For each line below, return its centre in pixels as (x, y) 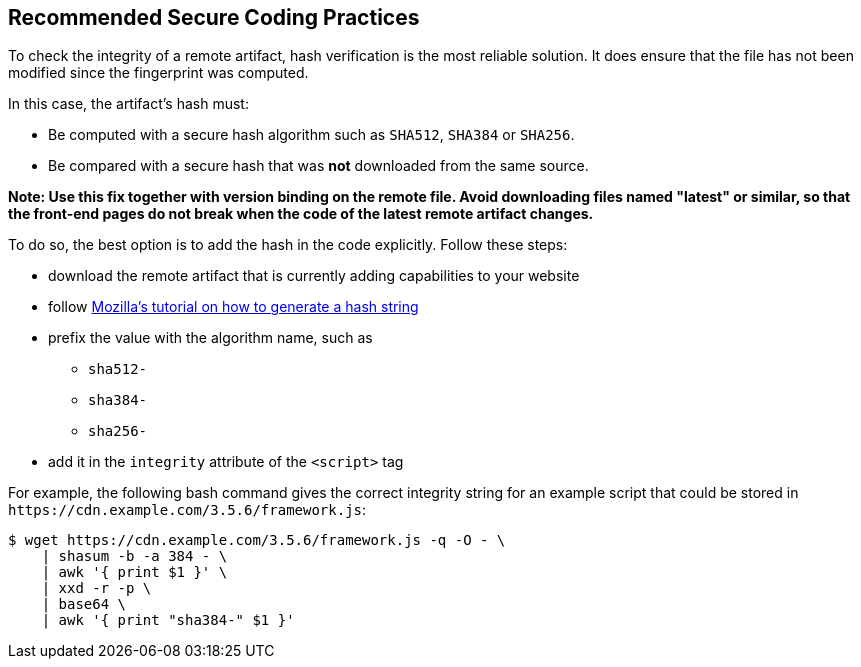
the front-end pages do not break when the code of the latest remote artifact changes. (301, 214)
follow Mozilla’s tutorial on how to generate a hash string (233, 307)
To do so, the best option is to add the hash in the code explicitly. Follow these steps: (288, 245)
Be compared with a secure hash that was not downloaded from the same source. (318, 166)
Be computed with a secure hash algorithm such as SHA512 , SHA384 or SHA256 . (311, 135)
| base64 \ (84, 604)
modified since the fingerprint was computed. (158, 73)
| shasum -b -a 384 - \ (134, 556)
